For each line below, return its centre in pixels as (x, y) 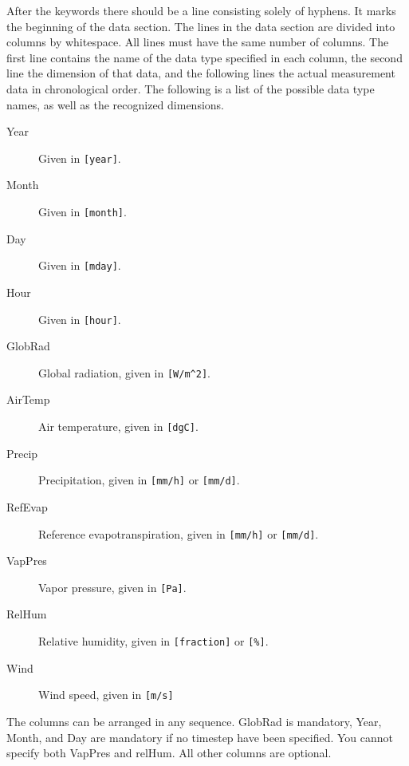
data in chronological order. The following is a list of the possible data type (191, 88)
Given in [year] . (80, 158)
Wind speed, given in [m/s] (106, 695)
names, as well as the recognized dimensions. (115, 104)
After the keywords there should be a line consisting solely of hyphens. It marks (201, 10)
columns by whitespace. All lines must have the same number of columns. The (198, 42)
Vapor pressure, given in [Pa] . (112, 587)
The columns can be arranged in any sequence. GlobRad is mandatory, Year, (194, 721)
